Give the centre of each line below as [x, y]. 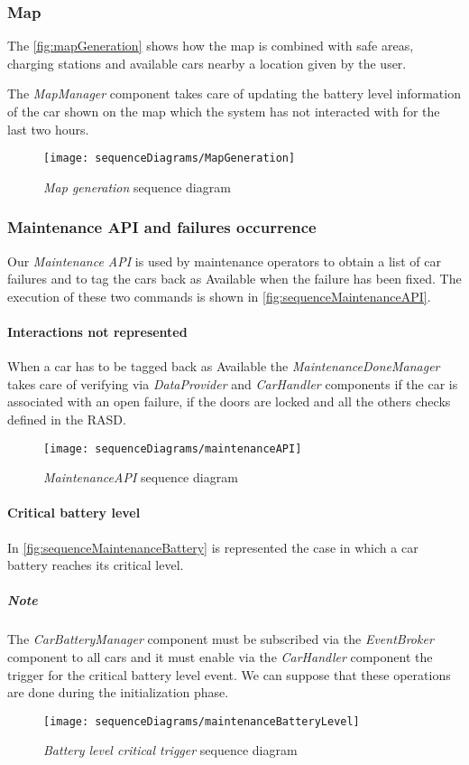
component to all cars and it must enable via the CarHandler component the [220, 657]
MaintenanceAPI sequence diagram [141, 477]
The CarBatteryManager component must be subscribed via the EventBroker [221, 639]
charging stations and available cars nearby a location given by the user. [207, 63]
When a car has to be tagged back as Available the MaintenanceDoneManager [224, 366]
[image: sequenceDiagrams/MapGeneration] [170, 159]
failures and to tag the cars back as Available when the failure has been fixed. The [234, 279]
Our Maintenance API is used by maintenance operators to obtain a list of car [224, 261]
